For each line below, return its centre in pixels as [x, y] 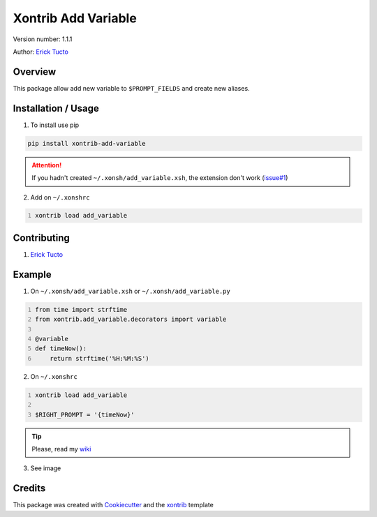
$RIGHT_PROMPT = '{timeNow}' [85, 414]
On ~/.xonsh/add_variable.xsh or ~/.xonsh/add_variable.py [130, 291]
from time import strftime [81, 309]
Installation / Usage [56, 108]
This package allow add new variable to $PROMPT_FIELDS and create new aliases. [132, 88]
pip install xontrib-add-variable [87, 143]
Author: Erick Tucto [41, 52]
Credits [29, 488]
